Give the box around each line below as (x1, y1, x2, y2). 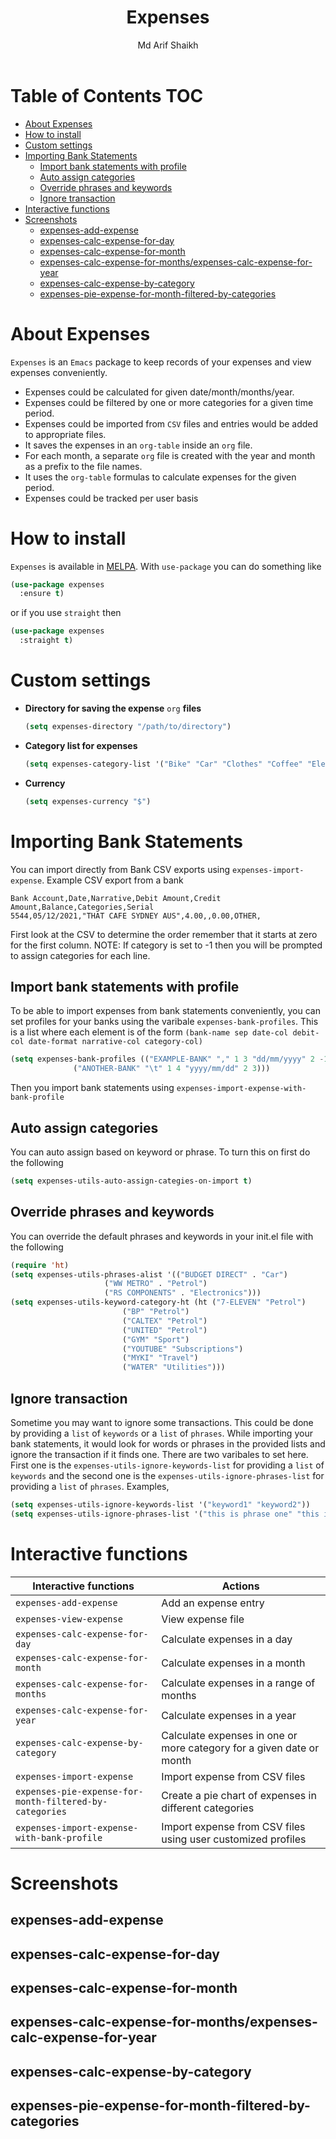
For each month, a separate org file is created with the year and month (24, 449, 316, 461)
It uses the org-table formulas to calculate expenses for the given (24, 471, 297, 483)
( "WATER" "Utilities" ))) (121, 1362, 226, 1373)
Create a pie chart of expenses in (161, 1788, 317, 1802)
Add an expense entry (161, 1596, 265, 1610)
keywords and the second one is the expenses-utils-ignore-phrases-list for (10, 1469, 325, 1481)
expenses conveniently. (10, 366, 108, 378)
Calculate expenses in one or (161, 1728, 298, 1742)
